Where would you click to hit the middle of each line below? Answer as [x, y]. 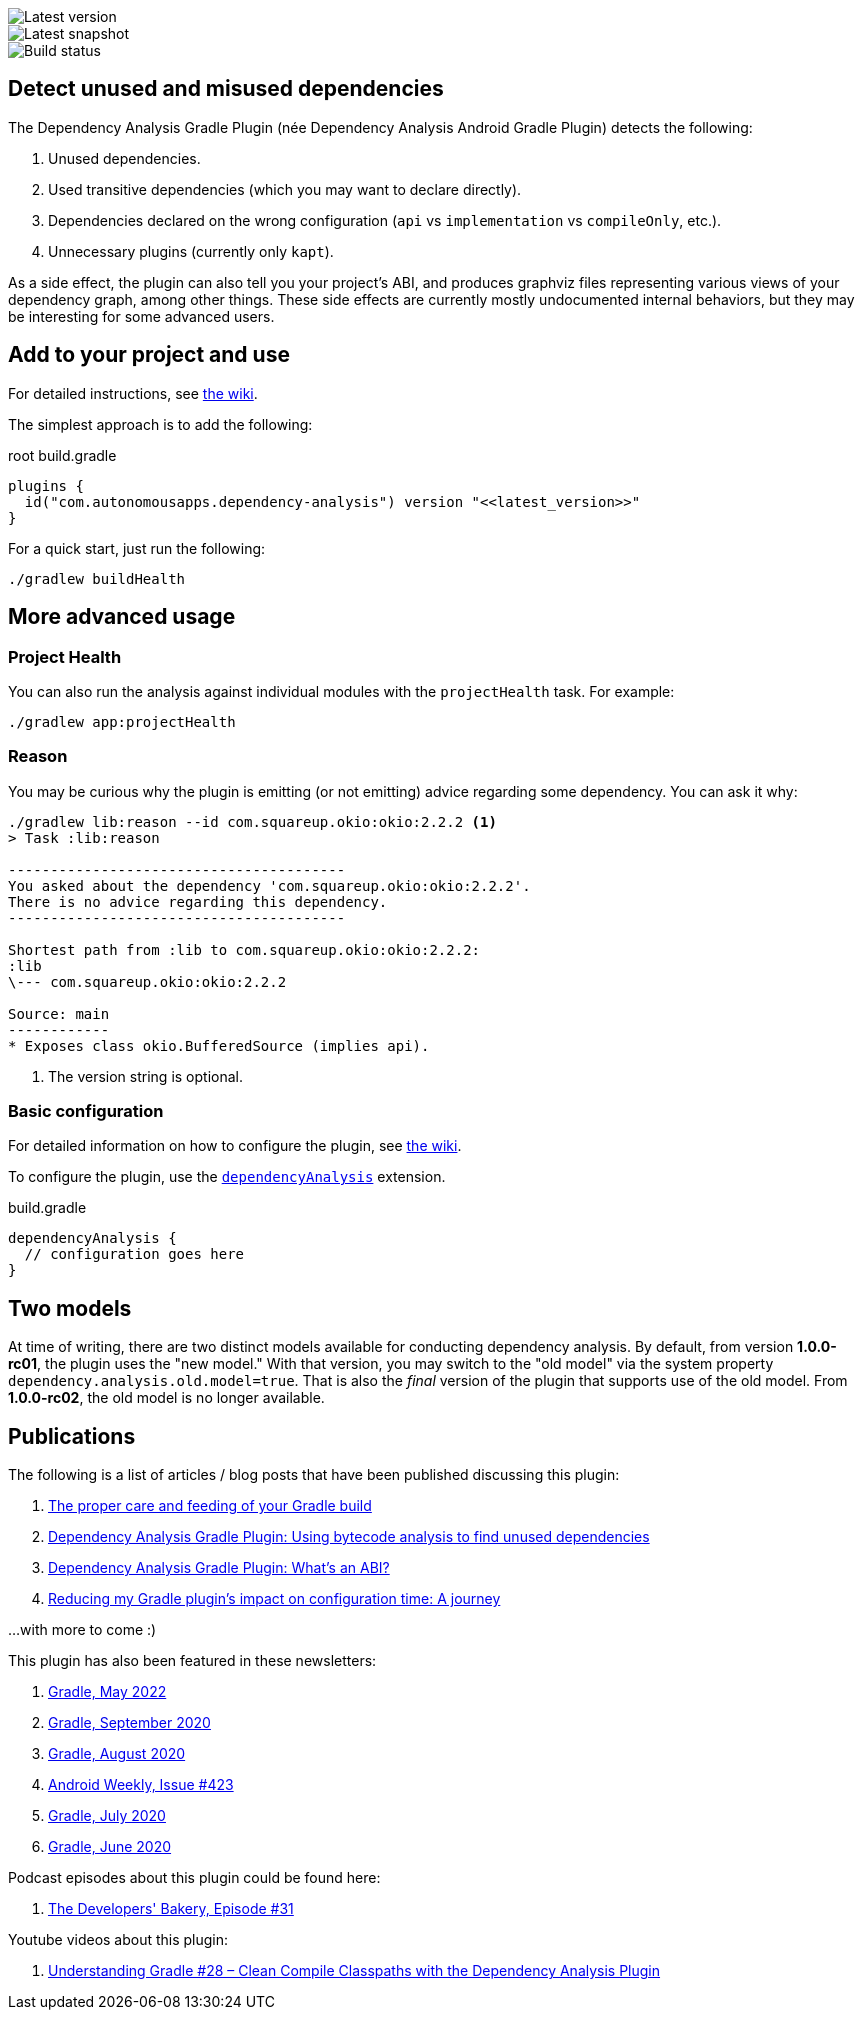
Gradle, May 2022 [107, 1692]
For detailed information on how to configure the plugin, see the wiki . [235, 1146]
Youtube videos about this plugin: [118, 1940]
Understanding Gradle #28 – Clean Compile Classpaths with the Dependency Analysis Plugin [354, 1971]
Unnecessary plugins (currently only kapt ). [191, 251]
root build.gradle [62, 455]
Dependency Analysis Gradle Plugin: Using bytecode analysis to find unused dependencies [349, 1537]
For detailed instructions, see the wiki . [133, 393]
